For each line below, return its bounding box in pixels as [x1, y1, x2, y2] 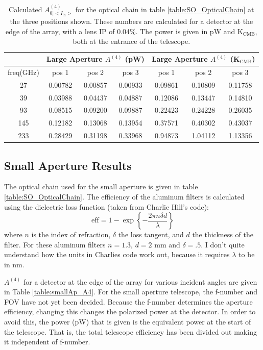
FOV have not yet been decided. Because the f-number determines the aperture [4, 296, 253, 307]
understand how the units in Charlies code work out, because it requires [4, 249, 230, 260]
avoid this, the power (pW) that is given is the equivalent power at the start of [4, 316, 251, 327]
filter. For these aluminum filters [4, 239, 106, 249]
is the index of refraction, [31, 229, 111, 240]
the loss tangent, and [118, 229, 184, 240]
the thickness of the [192, 229, 253, 240]
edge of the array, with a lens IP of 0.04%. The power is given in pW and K [6, 26, 243, 36]
